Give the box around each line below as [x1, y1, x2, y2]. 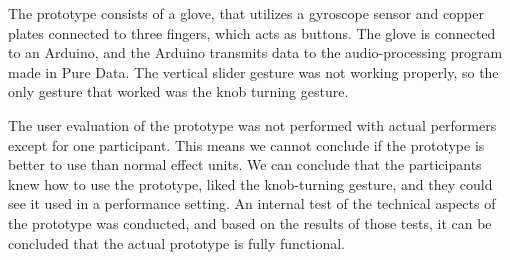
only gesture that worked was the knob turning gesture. [8, 81, 349, 102]
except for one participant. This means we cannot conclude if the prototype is [8, 134, 485, 155]
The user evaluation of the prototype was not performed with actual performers [8, 114, 497, 135]
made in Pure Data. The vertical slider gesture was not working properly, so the [8, 61, 499, 82]
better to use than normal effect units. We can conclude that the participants [8, 154, 482, 175]
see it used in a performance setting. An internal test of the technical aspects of [8, 193, 496, 214]
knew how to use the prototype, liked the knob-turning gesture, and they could [8, 173, 493, 194]
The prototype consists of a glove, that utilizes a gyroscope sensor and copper [8, 3, 484, 23]
